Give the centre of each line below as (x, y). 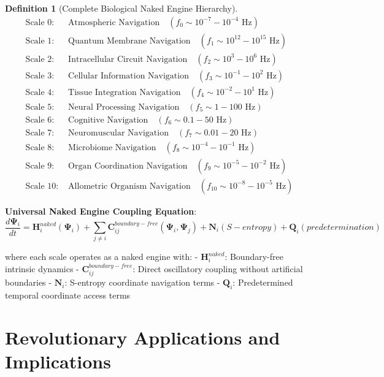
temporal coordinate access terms (68, 295)
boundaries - (28, 282)
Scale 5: (40, 107)
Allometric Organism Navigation (129, 186)
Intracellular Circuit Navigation (128, 59)
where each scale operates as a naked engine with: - (102, 257)
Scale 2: (40, 59)
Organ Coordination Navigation (128, 166)
